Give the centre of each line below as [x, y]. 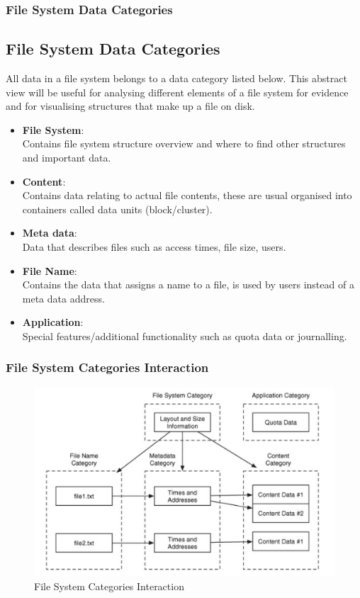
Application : [53, 322]
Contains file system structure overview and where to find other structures [184, 143]
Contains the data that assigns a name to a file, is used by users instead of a [188, 284]
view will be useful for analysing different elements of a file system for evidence [177, 92]
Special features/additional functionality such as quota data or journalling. [185, 335]
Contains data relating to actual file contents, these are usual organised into [187, 195]
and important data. [67, 158]
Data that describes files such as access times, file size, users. [154, 246]
